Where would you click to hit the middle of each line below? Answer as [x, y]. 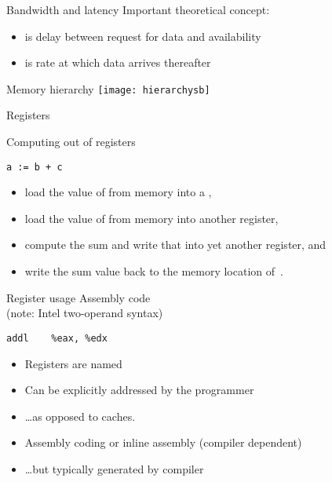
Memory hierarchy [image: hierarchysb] [108, 88]
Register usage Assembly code [78, 297]
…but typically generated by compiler [114, 468]
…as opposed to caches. [80, 416]
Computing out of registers [71, 142]
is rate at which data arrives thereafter [118, 62]
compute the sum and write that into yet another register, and [175, 245]
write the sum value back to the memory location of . [154, 271]
